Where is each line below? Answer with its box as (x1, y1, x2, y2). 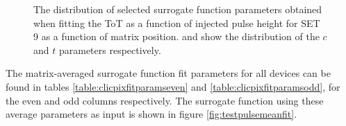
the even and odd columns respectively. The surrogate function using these (6, 93, 324, 107)
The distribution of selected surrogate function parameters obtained (33, 2, 322, 16)
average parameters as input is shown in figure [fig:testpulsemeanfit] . (6, 107, 297, 121)
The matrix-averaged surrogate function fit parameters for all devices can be (6, 66, 331, 80)
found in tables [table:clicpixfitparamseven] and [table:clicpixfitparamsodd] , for (6, 79, 340, 93)
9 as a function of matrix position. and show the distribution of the (33, 29, 320, 44)
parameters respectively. (58, 42, 161, 57)
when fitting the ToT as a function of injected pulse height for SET (33, 15, 320, 30)
